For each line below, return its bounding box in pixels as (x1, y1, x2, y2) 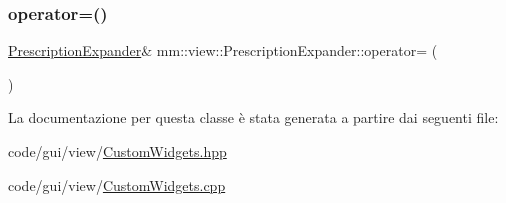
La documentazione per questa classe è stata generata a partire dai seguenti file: (8, 107, 499, 128)
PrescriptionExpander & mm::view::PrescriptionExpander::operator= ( (8, 40, 438, 61)
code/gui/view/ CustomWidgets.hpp (8, 141, 227, 161)
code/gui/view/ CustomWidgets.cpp (8, 174, 226, 195)
